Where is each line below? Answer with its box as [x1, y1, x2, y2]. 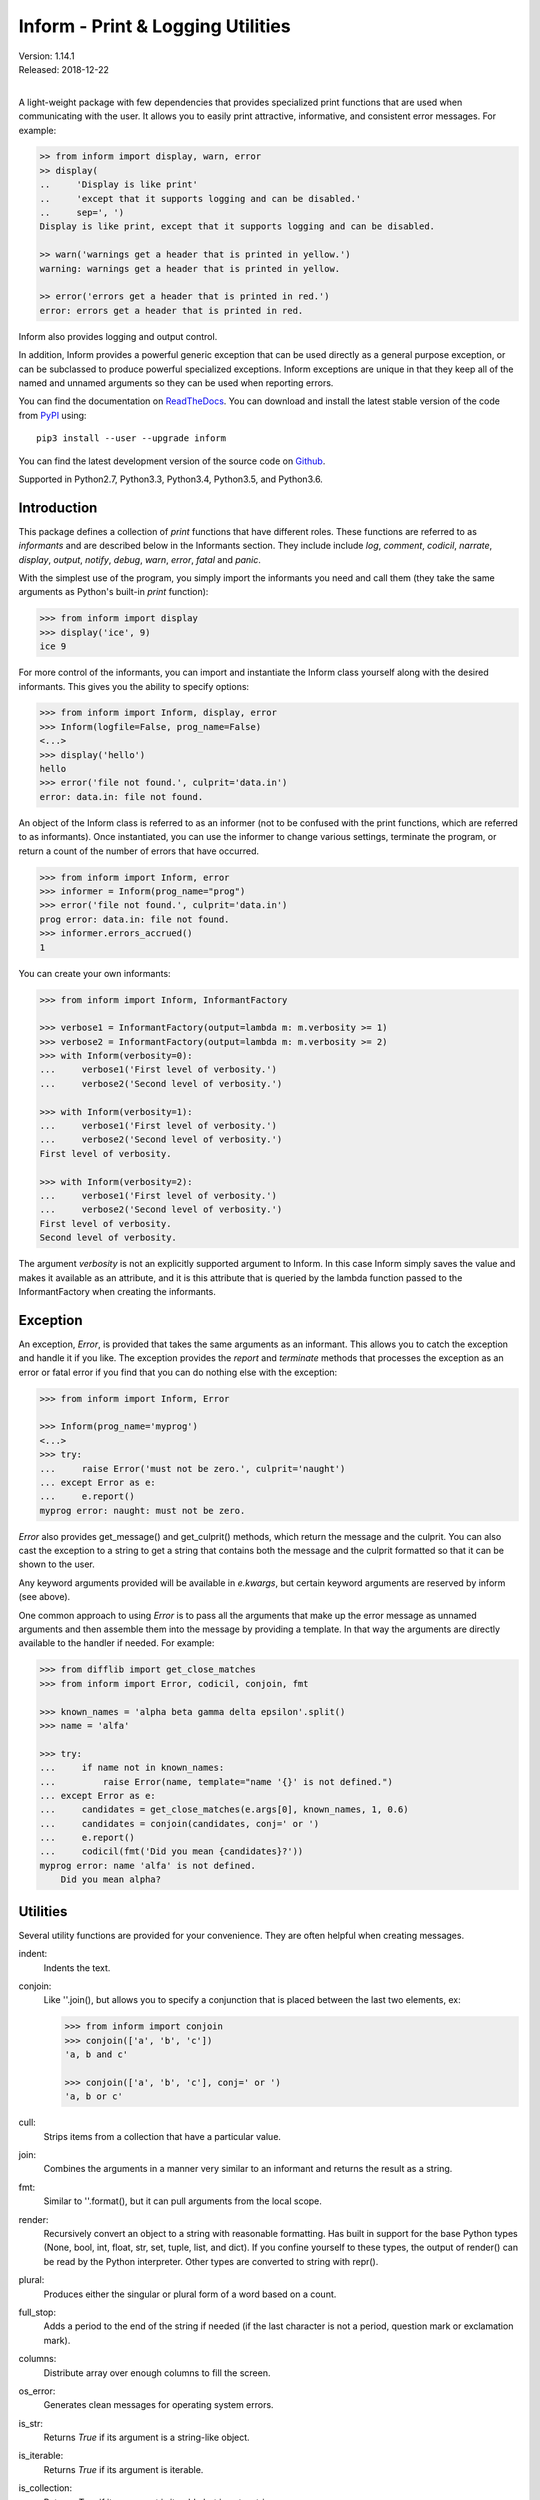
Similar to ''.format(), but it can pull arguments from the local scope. [43, 2195, 322, 2207]
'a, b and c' [64, 2049, 129, 2060]
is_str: [18, 2417, 44, 2429]
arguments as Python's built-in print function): [18, 586, 209, 598]
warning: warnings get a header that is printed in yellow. [39, 263, 341, 274]
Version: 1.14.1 [18, 50, 75, 62]
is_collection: [18, 2482, 73, 2494]
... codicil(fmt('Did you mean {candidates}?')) [39, 1846, 304, 1857]
